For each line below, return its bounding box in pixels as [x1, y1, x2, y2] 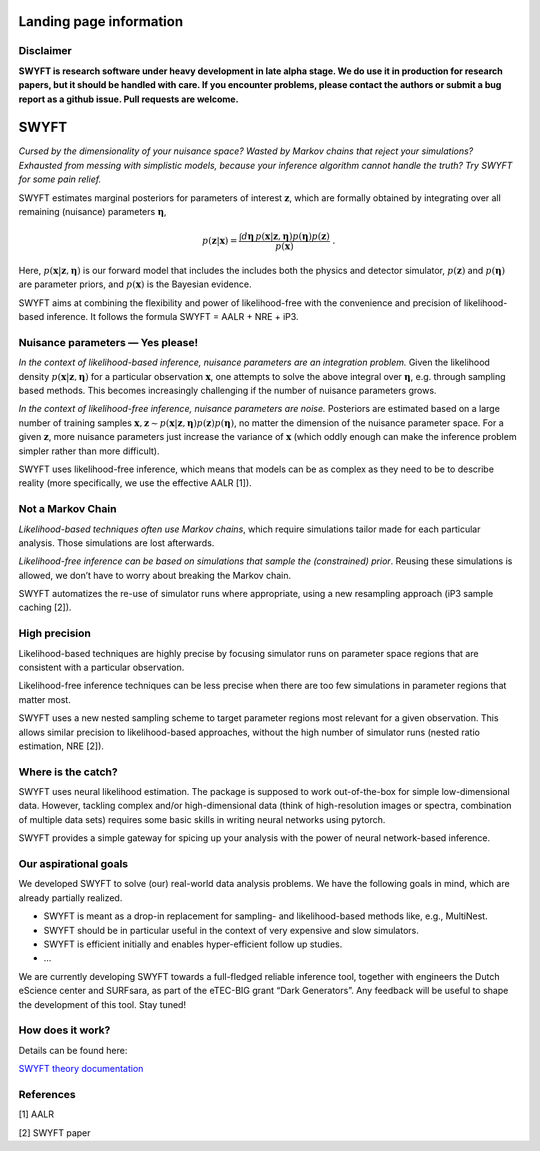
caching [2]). [18, 601, 72, 614]
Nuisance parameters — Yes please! [18, 335, 199, 349]
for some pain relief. [18, 173, 102, 185]
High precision [18, 626, 92, 640]
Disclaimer [18, 44, 72, 58]
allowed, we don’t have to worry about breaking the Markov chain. [18, 569, 292, 581]
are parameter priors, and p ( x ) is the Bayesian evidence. [18, 278, 252, 290]
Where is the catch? [18, 765, 119, 779]
